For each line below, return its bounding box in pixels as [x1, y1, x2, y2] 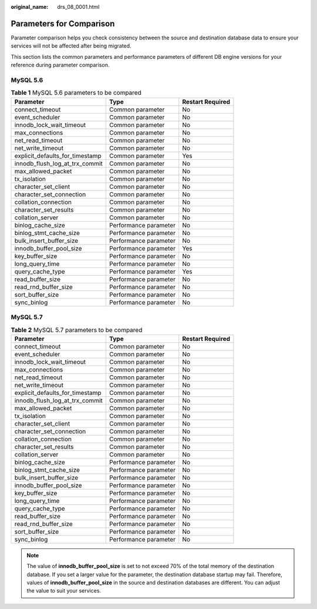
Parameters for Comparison [11, 18, 115, 29]
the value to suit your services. [26, 587, 102, 594]
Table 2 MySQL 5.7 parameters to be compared [11, 326, 143, 334]
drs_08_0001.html [57, 4, 100, 10]
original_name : [11, 4, 49, 10]
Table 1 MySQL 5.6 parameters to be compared [11, 89, 142, 97]
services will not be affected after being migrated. [11, 42, 131, 49]
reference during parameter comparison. [11, 62, 110, 69]
